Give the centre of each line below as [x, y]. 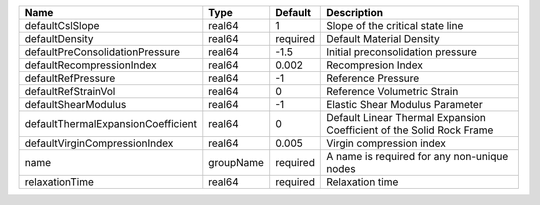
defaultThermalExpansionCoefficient [110, 123]
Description [355, 12]
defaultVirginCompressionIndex [99, 143]
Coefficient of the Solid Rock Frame [410, 130]
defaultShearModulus [75, 104]
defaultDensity [59, 38]
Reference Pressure [373, 78]
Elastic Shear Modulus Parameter [405, 104]
